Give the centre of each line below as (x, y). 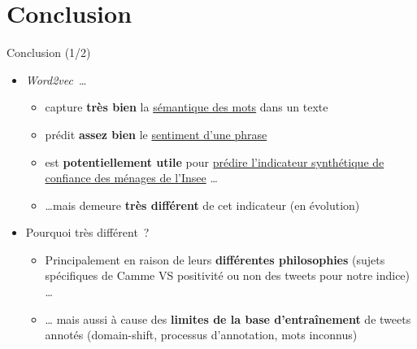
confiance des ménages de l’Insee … (131, 178)
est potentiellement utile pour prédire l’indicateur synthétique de (215, 161)
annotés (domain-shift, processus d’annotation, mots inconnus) (201, 335)
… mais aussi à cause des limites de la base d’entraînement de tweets (228, 318)
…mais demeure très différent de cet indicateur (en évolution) (202, 205)
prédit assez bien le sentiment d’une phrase (156, 134)
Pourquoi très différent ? (87, 232)
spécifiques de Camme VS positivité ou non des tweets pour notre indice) (228, 275)
